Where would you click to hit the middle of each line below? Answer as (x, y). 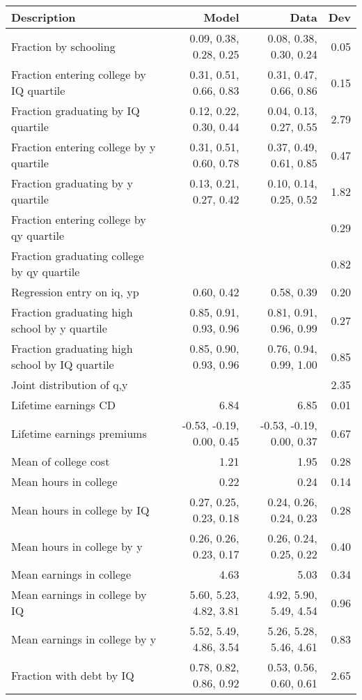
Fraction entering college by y (84, 147)
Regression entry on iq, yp (75, 292)
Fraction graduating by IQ (76, 111)
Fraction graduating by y (72, 183)
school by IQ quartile (63, 364)
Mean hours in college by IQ (80, 510)
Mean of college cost (61, 461)
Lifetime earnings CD (63, 405)
